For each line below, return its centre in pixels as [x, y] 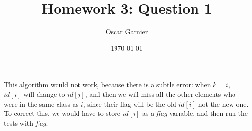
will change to [44, 94]
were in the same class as [41, 103]
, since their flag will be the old [130, 103]
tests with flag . [26, 122]
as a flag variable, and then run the [195, 113]
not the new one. [223, 103]
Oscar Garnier [127, 31]
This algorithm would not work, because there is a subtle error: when [107, 84]
